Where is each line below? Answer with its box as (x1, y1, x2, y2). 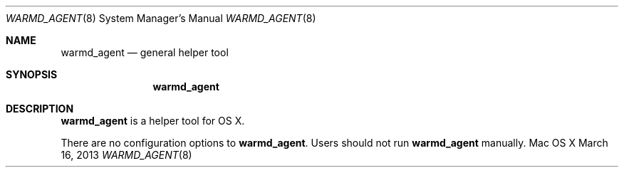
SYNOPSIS (6, 68, 58, 80)
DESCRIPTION (6, 103, 74, 115)
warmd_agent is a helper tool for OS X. (61, 115, 245, 127)
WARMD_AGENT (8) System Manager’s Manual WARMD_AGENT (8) (6, 12, 316, 24)
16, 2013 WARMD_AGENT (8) (61, 149, 192, 161)
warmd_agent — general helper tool (61, 46, 229, 58)
